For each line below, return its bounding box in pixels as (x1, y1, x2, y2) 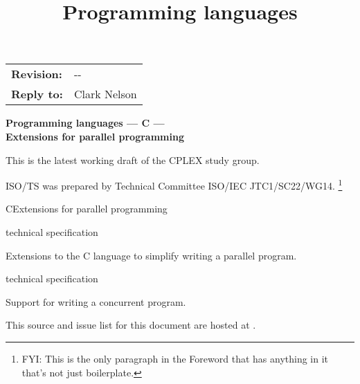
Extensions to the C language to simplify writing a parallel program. (6, 248, 297, 262)
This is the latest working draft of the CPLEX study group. (6, 152, 260, 167)
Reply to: (11, 86, 63, 102)
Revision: (11, 66, 62, 82)
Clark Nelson (73, 86, 137, 102)
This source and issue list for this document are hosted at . (6, 318, 256, 332)
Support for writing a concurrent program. (6, 294, 186, 309)
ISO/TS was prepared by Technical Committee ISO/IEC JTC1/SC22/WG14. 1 (6, 176, 343, 192)
